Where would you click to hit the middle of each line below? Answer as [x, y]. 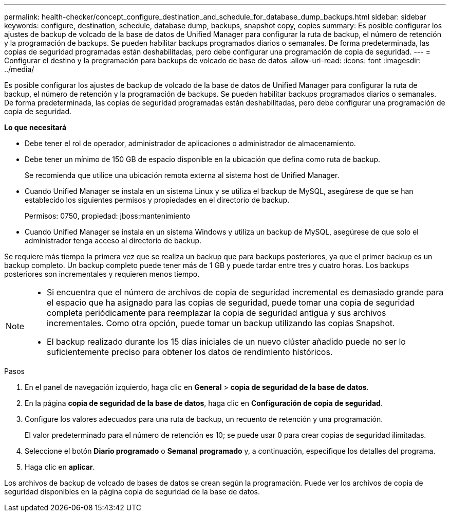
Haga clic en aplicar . [60, 467]
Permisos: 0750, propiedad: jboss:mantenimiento [108, 216]
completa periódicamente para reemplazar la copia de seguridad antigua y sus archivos [217, 313]
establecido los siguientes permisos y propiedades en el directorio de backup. [157, 200]
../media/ [19, 69]
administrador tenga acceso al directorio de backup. [113, 241]
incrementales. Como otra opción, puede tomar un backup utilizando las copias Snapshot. [221, 323]
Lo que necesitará [35, 127]
